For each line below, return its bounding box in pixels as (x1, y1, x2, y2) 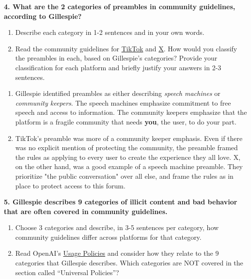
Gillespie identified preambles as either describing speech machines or (15, 88, 220, 98)
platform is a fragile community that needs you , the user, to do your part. (15, 116, 236, 126)
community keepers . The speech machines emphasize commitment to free (15, 97, 231, 108)
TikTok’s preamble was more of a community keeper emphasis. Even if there (15, 133, 243, 143)
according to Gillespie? (4, 11, 82, 21)
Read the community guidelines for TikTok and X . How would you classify (15, 43, 237, 53)
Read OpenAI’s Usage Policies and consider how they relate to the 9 (15, 248, 219, 258)
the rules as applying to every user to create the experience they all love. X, (15, 152, 241, 162)
